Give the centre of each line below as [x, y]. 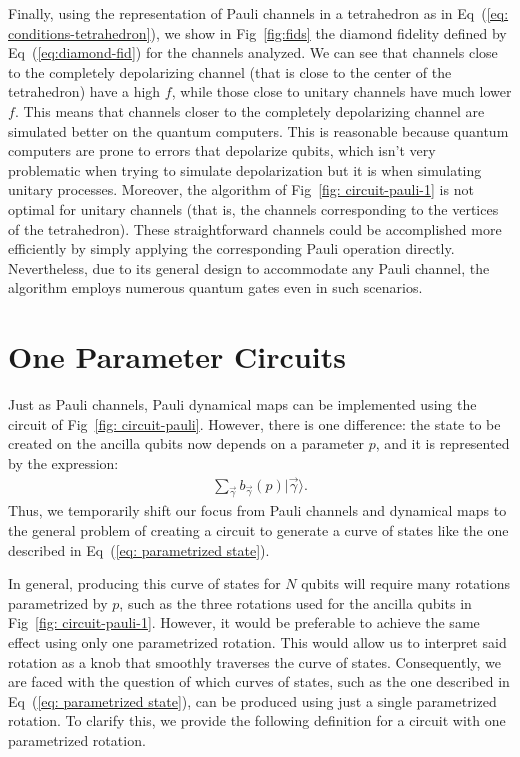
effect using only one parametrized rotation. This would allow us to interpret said [257, 642]
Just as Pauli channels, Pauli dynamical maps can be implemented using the [242, 404]
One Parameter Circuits [177, 356]
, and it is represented [442, 443]
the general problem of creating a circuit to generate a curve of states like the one [258, 530]
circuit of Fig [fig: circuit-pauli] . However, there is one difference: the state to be [254, 423]
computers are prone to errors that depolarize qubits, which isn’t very [222, 150]
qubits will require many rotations [405, 583]
